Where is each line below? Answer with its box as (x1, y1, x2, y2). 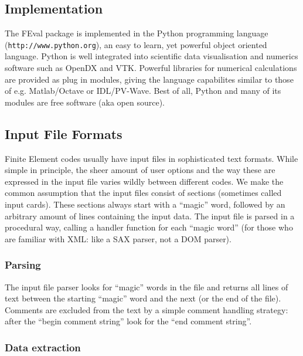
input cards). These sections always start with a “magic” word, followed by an (5, 198, 285, 210)
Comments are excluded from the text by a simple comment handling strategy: (5, 303, 288, 316)
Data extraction (5, 340, 81, 354)
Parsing (5, 257, 41, 272)
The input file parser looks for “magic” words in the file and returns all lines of (5, 280, 288, 293)
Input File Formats (5, 124, 122, 143)
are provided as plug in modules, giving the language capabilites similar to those (5, 73, 294, 85)
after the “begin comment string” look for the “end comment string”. (5, 315, 252, 327)
